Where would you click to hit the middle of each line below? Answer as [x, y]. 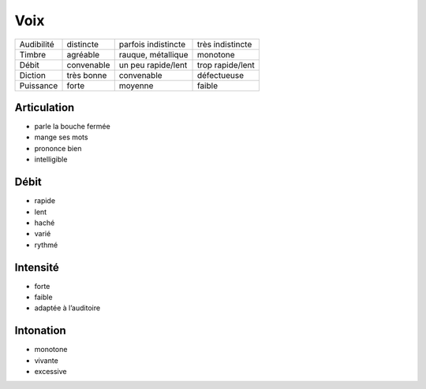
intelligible [51, 159]
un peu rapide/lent [153, 65]
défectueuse [220, 75]
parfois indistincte [152, 44]
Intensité [37, 267]
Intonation [40, 331]
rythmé [46, 245]
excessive [50, 372]
